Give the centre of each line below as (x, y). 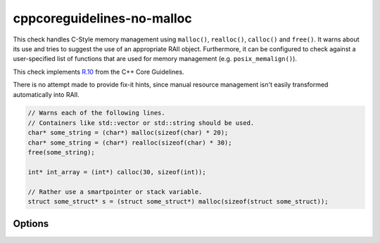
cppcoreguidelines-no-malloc (103, 18)
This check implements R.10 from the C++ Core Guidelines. (99, 72)
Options (31, 224)
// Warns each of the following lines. (96, 113)
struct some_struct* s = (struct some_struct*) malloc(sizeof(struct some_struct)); (178, 201)
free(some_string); (61, 152)
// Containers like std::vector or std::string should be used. (141, 123)
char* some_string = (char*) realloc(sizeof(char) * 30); (130, 143)
